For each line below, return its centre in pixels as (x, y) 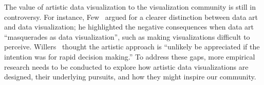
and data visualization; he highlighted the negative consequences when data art (129, 27)
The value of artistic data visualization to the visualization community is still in (130, 7)
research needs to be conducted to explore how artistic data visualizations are (126, 66)
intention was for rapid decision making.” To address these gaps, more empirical (130, 56)
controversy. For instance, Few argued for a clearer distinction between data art (131, 17)
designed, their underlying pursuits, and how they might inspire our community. (130, 77)
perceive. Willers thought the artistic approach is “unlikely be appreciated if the (132, 47)
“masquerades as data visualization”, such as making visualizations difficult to (127, 36)
